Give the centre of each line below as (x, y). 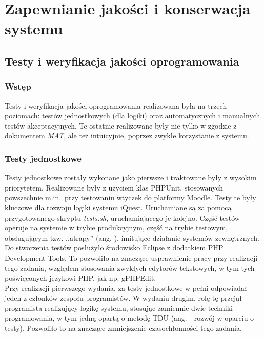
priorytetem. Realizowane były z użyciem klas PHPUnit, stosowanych (114, 187)
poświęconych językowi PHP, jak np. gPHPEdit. (80, 278)
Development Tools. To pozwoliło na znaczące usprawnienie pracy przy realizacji (131, 257)
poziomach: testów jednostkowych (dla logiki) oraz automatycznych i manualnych (133, 115)
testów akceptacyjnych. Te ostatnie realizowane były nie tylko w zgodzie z (121, 125)
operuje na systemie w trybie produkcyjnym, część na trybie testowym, (116, 228)
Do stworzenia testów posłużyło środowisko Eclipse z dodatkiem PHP (114, 248)
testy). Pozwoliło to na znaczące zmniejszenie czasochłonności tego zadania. (123, 328)
